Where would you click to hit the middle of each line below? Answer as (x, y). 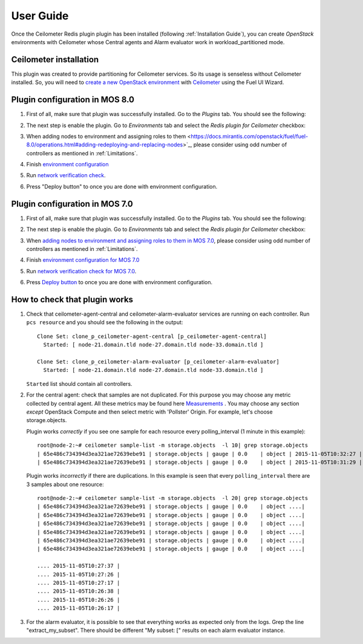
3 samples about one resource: (65, 484)
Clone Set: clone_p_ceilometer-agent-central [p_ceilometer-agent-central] (152, 336)
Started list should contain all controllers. (79, 383)
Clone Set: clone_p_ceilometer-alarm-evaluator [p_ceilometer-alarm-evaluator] (158, 362)
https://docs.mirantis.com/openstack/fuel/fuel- (250, 136)
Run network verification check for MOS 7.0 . (81, 271)
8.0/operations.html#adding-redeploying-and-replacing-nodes (105, 145)
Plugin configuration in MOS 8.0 (73, 100)
